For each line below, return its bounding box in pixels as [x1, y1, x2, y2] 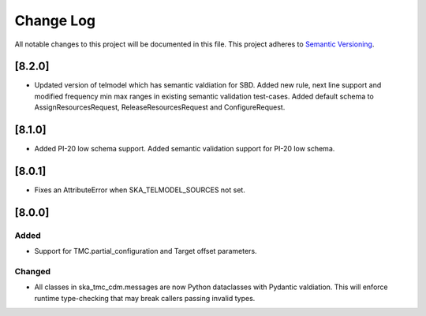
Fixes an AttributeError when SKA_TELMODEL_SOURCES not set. [34, 185, 246, 195]
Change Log [14, 12, 96, 29]
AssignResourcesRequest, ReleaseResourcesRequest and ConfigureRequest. [34, 102, 286, 112]
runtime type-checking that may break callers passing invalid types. [34, 293, 256, 303]
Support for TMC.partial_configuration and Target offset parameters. [34, 247, 257, 256]
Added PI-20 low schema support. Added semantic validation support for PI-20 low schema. [34, 144, 335, 154]
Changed [14, 266, 51, 277]
